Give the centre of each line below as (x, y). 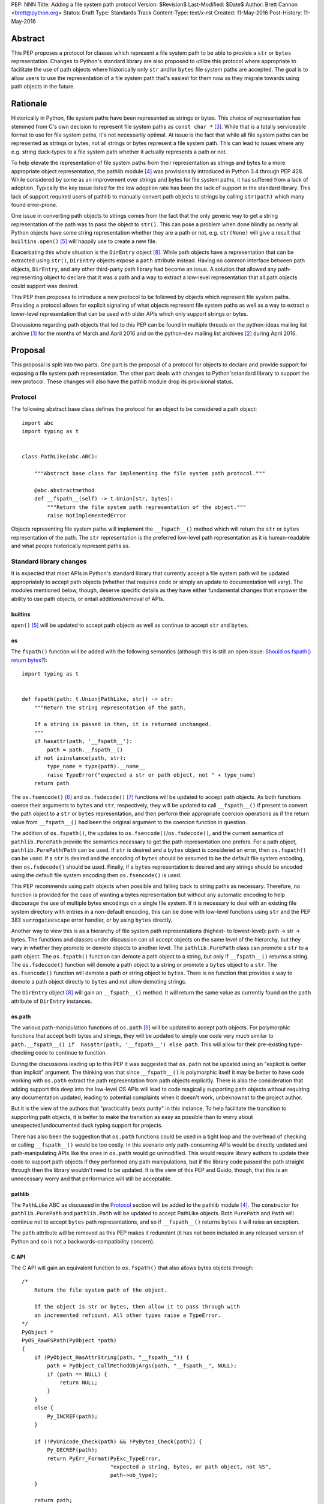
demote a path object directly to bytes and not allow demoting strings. (99, 981)
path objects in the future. (43, 87)
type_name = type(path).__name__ (96, 766)
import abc (38, 423)
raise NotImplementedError (87, 516)
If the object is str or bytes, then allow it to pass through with (137, 1307)
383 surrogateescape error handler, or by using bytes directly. (92, 920)
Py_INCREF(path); (73, 1416)
